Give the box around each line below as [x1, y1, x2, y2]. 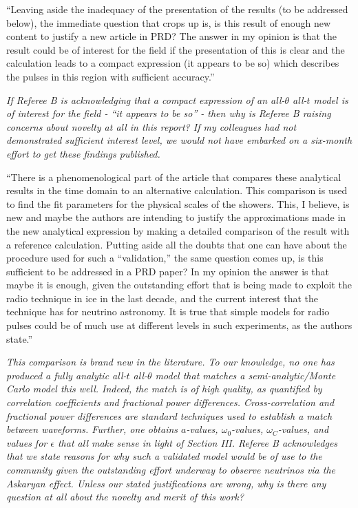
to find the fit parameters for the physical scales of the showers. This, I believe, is [6, 196, 350, 211]
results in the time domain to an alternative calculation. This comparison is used [6, 183, 348, 198]
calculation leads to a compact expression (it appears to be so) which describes [6, 56, 339, 70]
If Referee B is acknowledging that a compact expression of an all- [6, 92, 285, 107]
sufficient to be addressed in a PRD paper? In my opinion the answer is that [6, 264, 329, 278]
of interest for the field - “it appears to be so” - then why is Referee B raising [6, 106, 331, 120]
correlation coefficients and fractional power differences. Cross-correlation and [6, 395, 335, 410]
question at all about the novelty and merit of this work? [6, 489, 244, 504]
